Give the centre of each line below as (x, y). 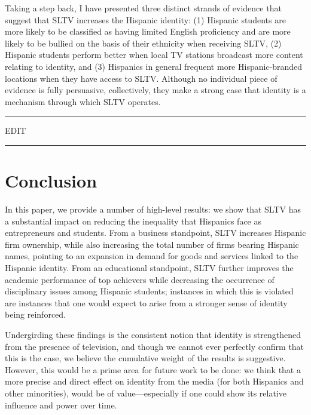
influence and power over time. (61, 405)
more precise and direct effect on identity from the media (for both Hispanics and (154, 381)
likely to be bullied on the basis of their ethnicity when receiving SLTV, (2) (143, 43)
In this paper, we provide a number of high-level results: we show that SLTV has (153, 209)
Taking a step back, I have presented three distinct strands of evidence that (143, 8)
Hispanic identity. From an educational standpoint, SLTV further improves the (149, 268)
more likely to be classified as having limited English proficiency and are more (148, 31)
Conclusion (51, 181)
